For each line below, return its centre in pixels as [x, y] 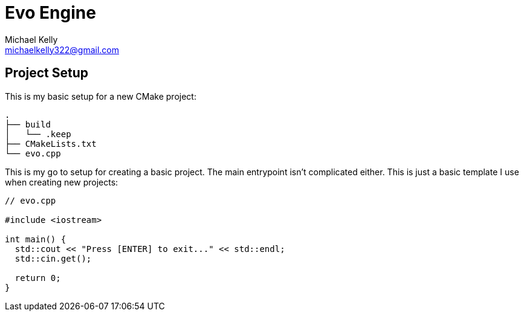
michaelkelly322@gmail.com [62, 50]
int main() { [36, 239]
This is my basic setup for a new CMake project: [101, 96]
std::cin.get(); [53, 258]
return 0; [38, 278]
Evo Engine [50, 13]
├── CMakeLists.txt [51, 143]
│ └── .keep [38, 134]
